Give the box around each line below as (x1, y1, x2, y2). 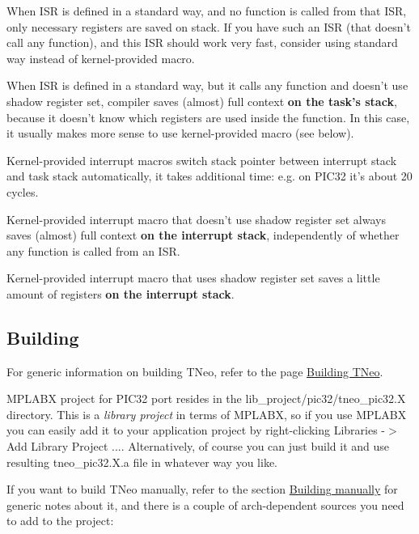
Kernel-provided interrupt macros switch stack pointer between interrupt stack (6, 151, 397, 168)
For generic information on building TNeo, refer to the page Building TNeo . (6, 362, 383, 379)
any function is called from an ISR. (6, 242, 180, 259)
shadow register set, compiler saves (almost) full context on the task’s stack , (6, 92, 397, 109)
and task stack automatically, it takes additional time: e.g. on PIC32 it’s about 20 (6, 167, 413, 184)
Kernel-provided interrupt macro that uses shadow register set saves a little (6, 269, 380, 286)
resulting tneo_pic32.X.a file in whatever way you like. (6, 453, 278, 470)
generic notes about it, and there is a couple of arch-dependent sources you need (6, 496, 404, 513)
